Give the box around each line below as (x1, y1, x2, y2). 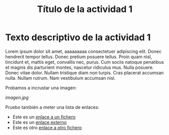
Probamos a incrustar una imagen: (5, 84, 77, 91)
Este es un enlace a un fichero (12, 114, 76, 120)
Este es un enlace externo (12, 119, 67, 125)
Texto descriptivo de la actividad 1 (5, 32, 151, 43)
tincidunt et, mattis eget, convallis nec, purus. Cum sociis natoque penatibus (5, 59, 164, 65)
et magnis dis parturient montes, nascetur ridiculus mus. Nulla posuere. (5, 64, 154, 70)
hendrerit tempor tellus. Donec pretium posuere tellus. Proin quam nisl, (5, 54, 152, 60)
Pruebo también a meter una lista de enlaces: (5, 104, 99, 110)
